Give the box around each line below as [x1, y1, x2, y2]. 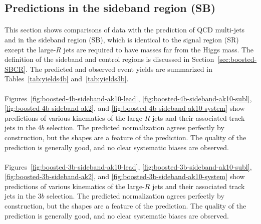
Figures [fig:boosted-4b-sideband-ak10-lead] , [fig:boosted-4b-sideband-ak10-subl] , [5, 93, 252, 103]
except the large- [5, 44, 56, 54]
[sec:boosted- [217, 54, 257, 64]
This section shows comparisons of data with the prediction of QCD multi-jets [5, 24, 245, 35]
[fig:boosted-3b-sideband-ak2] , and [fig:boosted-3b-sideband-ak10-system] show [5, 171, 245, 182]
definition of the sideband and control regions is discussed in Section [5, 54, 214, 64]
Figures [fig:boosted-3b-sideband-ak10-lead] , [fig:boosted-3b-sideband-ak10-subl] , [5, 161, 252, 172]
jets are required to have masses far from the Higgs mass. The [63, 44, 254, 54]
